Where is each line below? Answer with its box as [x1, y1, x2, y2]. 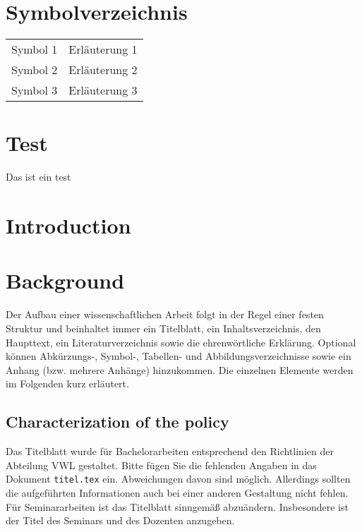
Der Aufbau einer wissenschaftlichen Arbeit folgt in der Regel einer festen [6, 307, 324, 322]
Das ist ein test [6, 169, 71, 184]
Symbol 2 [11, 61, 58, 78]
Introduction [6, 211, 131, 240]
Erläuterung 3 [68, 82, 138, 99]
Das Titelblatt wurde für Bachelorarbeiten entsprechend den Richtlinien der [6, 444, 334, 459]
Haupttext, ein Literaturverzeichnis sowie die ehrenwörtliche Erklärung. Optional [6, 334, 356, 349]
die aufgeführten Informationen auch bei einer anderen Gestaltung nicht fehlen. [6, 485, 349, 500]
